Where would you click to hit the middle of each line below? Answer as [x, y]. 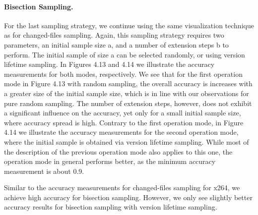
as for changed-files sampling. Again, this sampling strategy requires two [114, 35]
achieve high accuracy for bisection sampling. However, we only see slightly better [128, 197]
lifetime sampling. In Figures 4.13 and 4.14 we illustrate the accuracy [109, 64]
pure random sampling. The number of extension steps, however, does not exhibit [128, 103]
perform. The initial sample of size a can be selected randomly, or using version [125, 54]
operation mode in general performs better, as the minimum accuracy [110, 161]
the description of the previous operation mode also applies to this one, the [118, 151]
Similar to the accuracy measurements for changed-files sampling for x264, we [122, 188]
